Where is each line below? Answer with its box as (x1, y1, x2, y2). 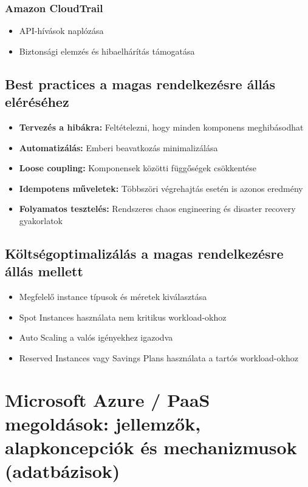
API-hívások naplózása (19, 24, 104, 37)
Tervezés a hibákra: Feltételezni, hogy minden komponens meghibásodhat (19, 121, 304, 133)
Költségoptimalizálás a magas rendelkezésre (5, 243, 284, 262)
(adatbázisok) (5, 458, 120, 483)
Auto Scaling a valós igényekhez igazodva (19, 331, 173, 344)
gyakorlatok (19, 214, 63, 226)
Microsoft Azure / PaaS (5, 387, 210, 412)
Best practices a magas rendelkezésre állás (5, 74, 276, 93)
